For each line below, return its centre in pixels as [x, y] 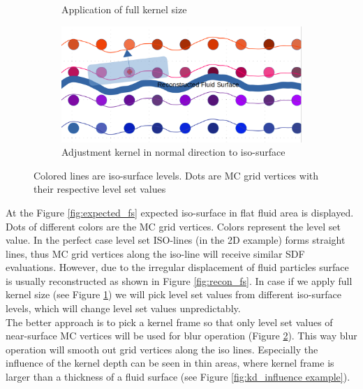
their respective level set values [100, 189]
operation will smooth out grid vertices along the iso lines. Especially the [162, 349]
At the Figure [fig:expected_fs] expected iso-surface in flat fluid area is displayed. [180, 212]
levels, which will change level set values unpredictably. [123, 308]
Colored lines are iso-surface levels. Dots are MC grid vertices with [176, 175]
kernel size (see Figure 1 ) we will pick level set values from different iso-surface [174, 294]
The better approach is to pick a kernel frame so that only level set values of [169, 322]
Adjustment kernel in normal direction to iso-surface [173, 152]
